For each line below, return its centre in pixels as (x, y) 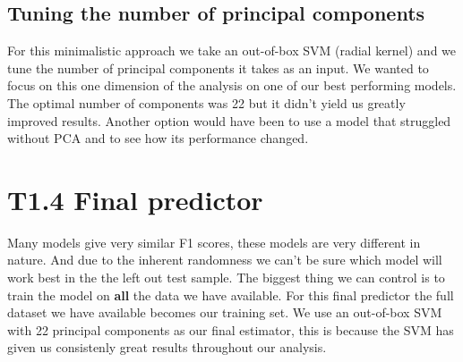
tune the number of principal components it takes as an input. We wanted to (218, 67)
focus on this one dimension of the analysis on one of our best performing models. (232, 85)
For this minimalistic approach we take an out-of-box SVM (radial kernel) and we (232, 51)
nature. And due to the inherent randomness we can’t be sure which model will (225, 260)
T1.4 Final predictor (135, 199)
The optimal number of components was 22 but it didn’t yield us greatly (206, 102)
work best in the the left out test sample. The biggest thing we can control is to (226, 278)
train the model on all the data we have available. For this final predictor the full (231, 295)
